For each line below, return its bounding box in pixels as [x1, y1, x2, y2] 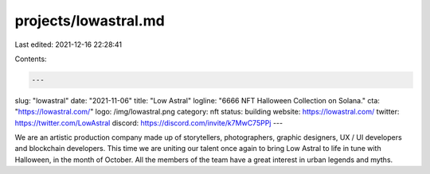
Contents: [14, 54, 47, 64]
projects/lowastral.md [14, 12, 165, 29]
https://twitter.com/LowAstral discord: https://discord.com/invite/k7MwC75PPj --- [14, 118, 283, 127]
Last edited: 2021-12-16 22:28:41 [14, 40, 123, 49]
